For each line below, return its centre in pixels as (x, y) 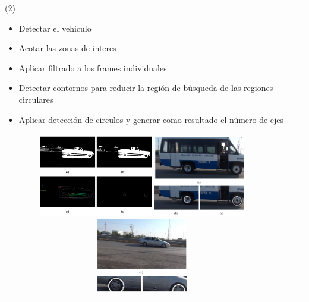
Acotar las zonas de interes (67, 48)
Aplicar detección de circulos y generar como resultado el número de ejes (151, 119)
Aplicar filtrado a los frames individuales (93, 67)
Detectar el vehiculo (55, 28)
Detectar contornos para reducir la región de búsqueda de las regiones (146, 88)
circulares (36, 99)
